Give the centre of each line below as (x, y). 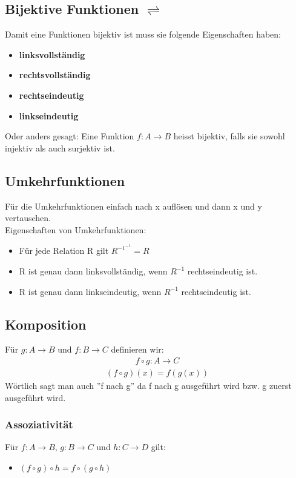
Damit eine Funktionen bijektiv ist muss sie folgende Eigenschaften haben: (143, 34)
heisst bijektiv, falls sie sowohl (229, 136)
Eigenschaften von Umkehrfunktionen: (76, 229)
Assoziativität (39, 424)
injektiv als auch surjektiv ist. (60, 148)
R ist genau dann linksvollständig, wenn (93, 271)
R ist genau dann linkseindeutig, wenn (90, 291)
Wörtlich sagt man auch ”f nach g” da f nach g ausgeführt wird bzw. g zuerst (148, 386)
